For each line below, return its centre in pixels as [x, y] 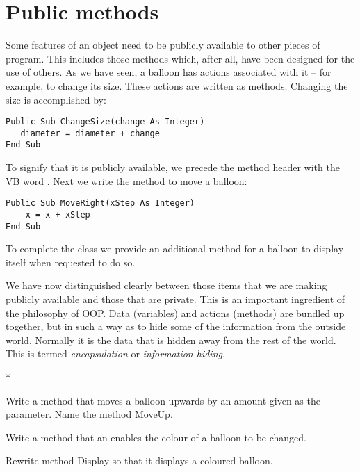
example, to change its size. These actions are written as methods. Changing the [177, 85]
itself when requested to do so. [71, 262]
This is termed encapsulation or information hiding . [115, 353]
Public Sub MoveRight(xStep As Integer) [100, 203]
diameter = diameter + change [90, 133]
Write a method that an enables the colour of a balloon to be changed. [156, 437]
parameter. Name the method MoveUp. [89, 414]
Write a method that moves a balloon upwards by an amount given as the [163, 400]
